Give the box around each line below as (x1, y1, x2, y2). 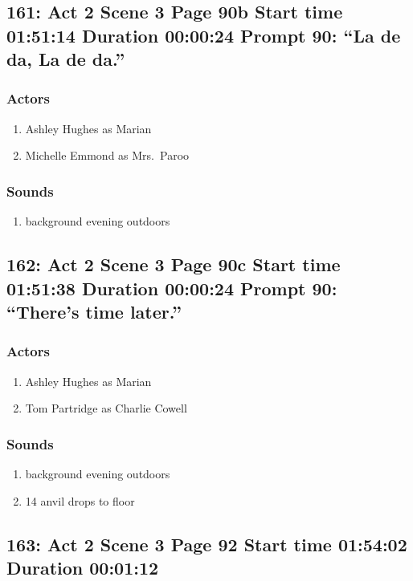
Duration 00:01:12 (6, 555, 159, 579)
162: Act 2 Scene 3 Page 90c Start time (6, 252, 341, 277)
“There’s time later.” (6, 299, 182, 323)
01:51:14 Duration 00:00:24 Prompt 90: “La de (6, 22, 401, 47)
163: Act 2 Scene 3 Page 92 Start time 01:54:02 (6, 531, 407, 556)
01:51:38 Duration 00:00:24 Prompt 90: (6, 275, 337, 300)
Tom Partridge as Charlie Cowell (25, 400, 187, 416)
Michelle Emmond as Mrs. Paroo (25, 147, 190, 164)
